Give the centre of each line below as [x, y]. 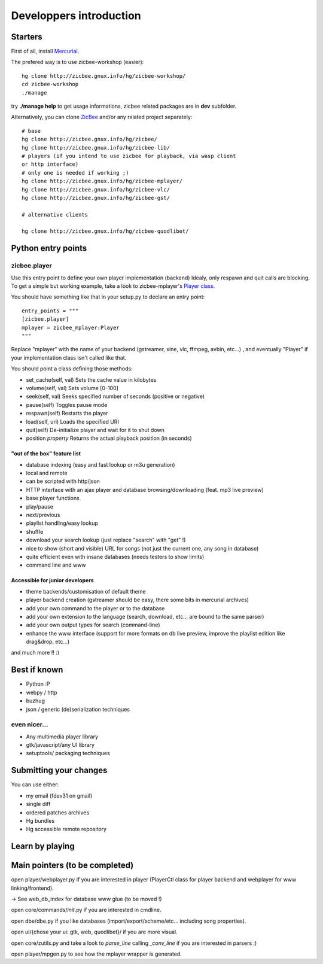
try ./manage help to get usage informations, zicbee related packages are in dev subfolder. [124, 106]
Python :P [38, 684]
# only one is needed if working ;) [75, 173]
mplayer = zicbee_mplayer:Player [71, 327]
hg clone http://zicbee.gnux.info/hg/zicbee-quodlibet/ [105, 231]
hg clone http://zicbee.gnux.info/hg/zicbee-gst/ [96, 198]
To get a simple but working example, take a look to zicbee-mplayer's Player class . [113, 286]
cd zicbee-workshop [50, 84]
